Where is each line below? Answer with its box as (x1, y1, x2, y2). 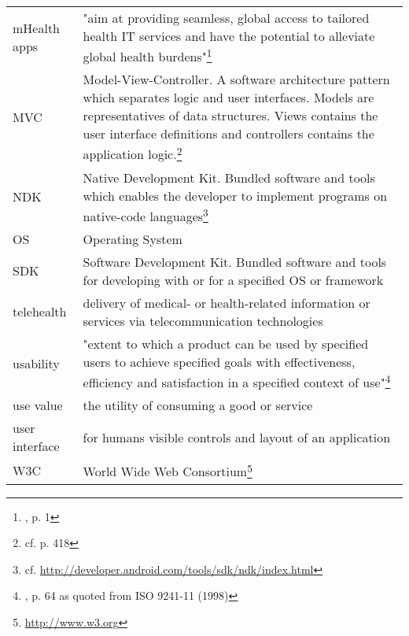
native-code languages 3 (83, 204, 208, 225)
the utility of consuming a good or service (83, 396, 313, 415)
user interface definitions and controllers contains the (83, 124, 374, 143)
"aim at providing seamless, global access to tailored (83, 9, 370, 27)
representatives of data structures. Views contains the (83, 106, 378, 125)
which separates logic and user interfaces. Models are (83, 88, 374, 107)
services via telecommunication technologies (83, 311, 323, 330)
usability (13, 353, 60, 372)
